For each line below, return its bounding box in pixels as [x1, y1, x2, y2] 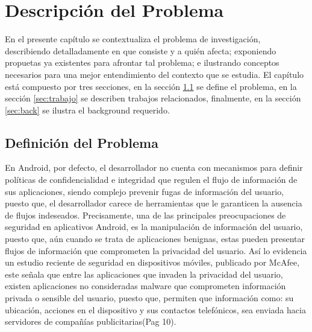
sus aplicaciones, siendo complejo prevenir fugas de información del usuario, [5, 185, 284, 197]
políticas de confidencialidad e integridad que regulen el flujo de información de [5, 173, 298, 186]
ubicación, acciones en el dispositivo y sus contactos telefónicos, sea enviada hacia [5, 303, 306, 316]
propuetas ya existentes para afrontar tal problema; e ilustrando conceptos [5, 56, 279, 69]
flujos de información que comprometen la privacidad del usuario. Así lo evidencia [5, 244, 307, 257]
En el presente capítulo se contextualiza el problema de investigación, [5, 33, 261, 45]
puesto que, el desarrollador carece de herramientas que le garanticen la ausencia [5, 197, 302, 209]
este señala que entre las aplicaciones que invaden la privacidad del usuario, [5, 267, 283, 280]
